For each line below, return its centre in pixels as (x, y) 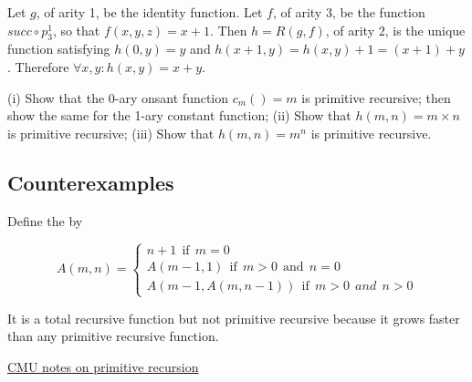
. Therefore (38, 66)
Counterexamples (91, 182)
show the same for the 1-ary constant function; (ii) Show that (179, 115)
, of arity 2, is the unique (395, 30)
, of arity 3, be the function (349, 12)
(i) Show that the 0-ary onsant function (118, 97)
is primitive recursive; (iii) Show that (111, 133)
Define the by (45, 220)
